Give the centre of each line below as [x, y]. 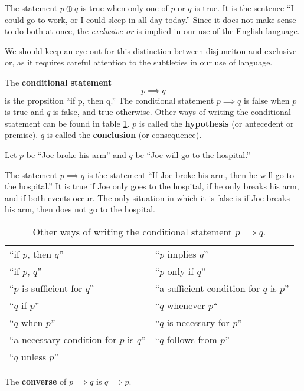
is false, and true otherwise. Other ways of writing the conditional [172, 112]
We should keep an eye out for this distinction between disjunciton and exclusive [151, 50]
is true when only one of [124, 8]
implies [182, 254]
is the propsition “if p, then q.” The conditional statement [109, 100]
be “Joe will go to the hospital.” [193, 154]
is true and [24, 112]
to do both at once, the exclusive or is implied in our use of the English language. [152, 31]
